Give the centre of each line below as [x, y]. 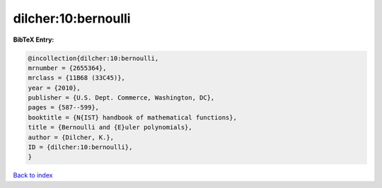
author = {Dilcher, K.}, [71, 137]
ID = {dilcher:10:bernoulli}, [80, 147]
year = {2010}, [54, 88]
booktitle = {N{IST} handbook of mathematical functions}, [132, 117]
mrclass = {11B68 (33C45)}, [76, 78]
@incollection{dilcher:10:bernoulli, [93, 58]
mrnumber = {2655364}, [67, 68]
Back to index [33, 175]
